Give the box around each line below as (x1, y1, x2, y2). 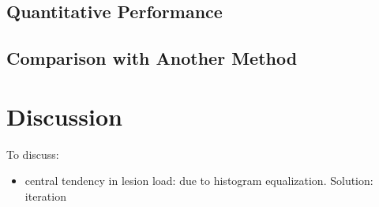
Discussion (6, 100, 122, 132)
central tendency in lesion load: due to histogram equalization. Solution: (24, 172, 373, 189)
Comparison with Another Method (6, 46, 298, 70)
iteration (24, 187, 66, 204)
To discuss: (6, 145, 59, 162)
